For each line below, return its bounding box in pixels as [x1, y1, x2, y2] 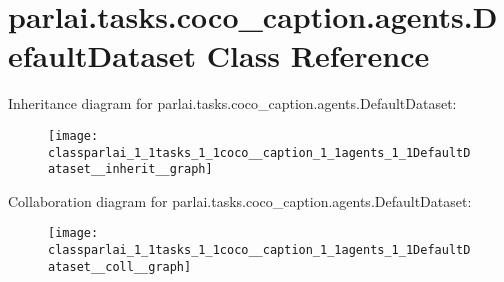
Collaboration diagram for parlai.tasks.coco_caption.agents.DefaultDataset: [8, 190, 472, 211]
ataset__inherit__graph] [48, 162, 213, 177]
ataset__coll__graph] [48, 259, 192, 274]
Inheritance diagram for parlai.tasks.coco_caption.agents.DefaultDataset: [8, 93, 457, 114]
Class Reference [206, 35, 430, 76]
